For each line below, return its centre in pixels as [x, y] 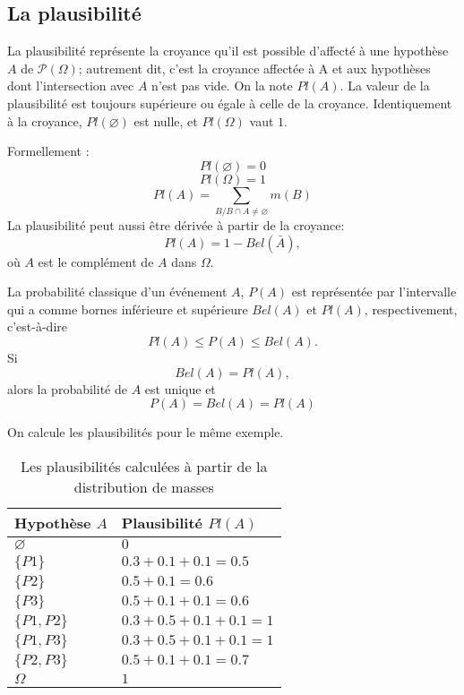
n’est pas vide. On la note [222, 86]
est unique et [180, 388]
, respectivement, [411, 309]
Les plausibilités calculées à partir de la [144, 466]
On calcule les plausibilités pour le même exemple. [146, 432]
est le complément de [96, 261]
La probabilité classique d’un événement [117, 292]
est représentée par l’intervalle [374, 292]
